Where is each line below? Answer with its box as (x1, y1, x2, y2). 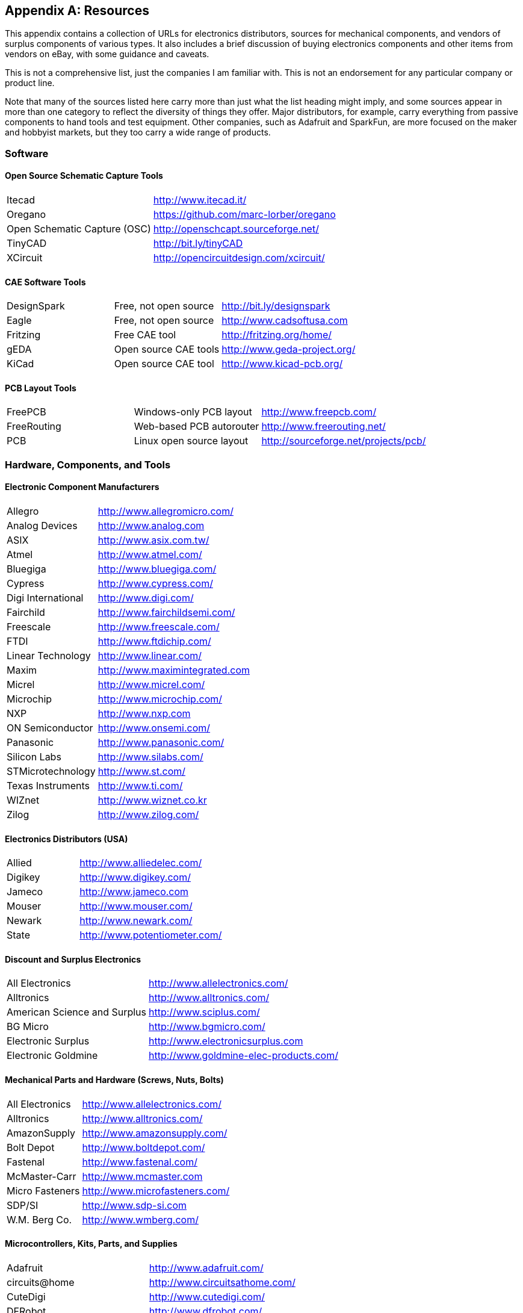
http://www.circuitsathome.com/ (149, 1276, 296, 1288)
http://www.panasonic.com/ (97, 736, 224, 749)
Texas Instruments (7, 780, 90, 792)
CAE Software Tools (5, 276, 86, 287)
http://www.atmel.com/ (97, 548, 202, 561)
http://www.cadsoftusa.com (221, 314, 348, 327)
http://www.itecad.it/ (153, 194, 247, 206)
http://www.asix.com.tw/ (97, 534, 209, 547)
